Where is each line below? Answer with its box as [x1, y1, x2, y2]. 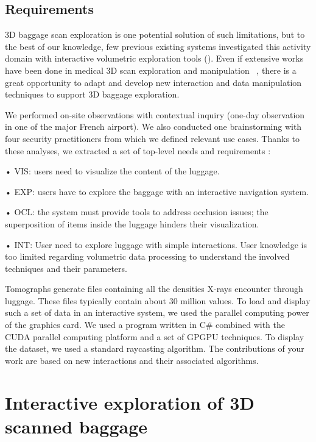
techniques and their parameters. [5, 262, 127, 274]
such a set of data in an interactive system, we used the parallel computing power [5, 306, 309, 319]
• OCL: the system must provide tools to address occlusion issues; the [5, 205, 269, 218]
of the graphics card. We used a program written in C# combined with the [5, 318, 286, 331]
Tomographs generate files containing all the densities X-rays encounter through [5, 282, 303, 295]
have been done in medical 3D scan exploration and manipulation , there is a [5, 63, 297, 76]
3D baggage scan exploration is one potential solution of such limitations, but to [5, 28, 305, 41]
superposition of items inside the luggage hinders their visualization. [5, 217, 259, 230]
